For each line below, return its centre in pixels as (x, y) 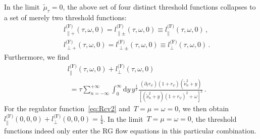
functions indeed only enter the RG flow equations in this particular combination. (130, 130)
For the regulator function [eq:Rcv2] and (67, 108)
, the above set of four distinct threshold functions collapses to (159, 7)
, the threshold (214, 119)
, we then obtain (204, 108)
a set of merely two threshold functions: (65, 17)
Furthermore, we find (37, 56)
